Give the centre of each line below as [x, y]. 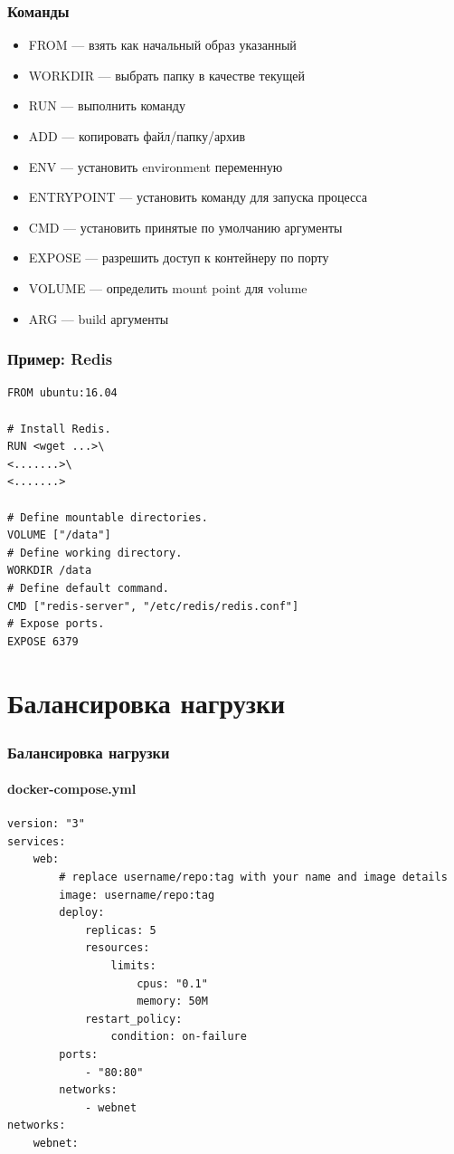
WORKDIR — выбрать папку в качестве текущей [166, 75]
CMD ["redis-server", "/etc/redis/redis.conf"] [153, 606]
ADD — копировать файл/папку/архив [137, 136]
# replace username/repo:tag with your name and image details [253, 877]
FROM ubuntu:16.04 [62, 393]
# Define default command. [88, 588]
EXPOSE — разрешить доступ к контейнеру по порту [179, 258]
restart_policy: [133, 1019]
